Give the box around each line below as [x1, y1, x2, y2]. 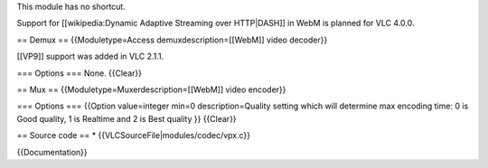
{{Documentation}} [16, 146, 88, 157]
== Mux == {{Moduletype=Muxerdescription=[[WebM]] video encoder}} [16, 84, 286, 95]
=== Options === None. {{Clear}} [16, 68, 142, 79]
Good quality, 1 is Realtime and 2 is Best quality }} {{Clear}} [16, 113, 237, 124]
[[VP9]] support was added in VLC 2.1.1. [16, 51, 164, 62]
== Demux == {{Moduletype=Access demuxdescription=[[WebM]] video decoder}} [16, 34, 328, 45]
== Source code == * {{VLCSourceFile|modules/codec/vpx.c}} [16, 130, 251, 141]
